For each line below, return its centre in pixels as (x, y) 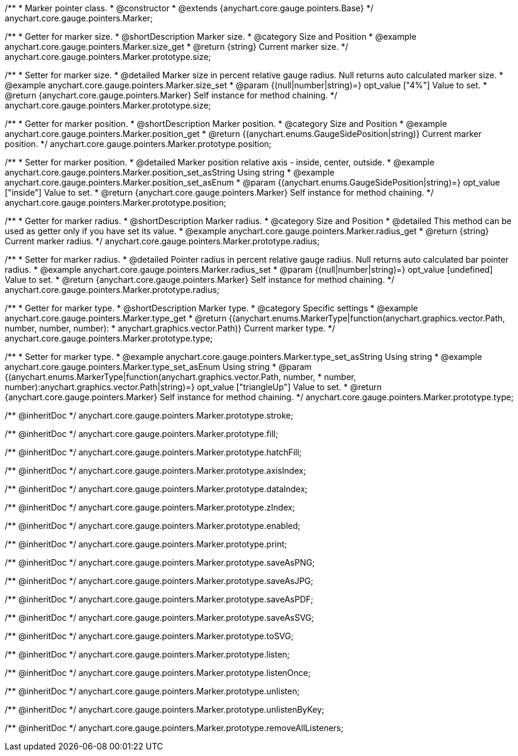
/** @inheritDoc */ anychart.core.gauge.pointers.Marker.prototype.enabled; (153, 526)
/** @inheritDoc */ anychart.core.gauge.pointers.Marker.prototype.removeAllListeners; (174, 728)
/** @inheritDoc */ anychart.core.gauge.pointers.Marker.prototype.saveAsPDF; (159, 599)
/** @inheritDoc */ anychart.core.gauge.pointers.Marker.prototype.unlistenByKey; (165, 709)
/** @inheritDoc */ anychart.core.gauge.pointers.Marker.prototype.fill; (142, 434)
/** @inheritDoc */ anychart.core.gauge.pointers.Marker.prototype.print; (146, 544)
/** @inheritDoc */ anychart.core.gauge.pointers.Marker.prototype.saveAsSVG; (159, 618)
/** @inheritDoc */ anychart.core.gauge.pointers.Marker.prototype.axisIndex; (156, 470)
